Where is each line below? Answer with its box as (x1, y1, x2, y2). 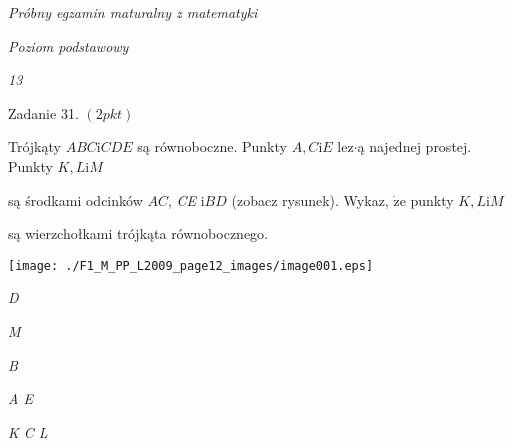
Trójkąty (8, 136, 61, 157)
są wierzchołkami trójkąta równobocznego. (8, 223, 269, 244)
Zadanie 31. (8, 102, 79, 123)
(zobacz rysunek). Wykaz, (231, 189, 389, 210)
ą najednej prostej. (357, 136, 472, 157)
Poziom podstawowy (8, 35, 129, 56)
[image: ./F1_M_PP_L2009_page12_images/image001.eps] (8, 258, 374, 273)
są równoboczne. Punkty (137, 136, 287, 157)
